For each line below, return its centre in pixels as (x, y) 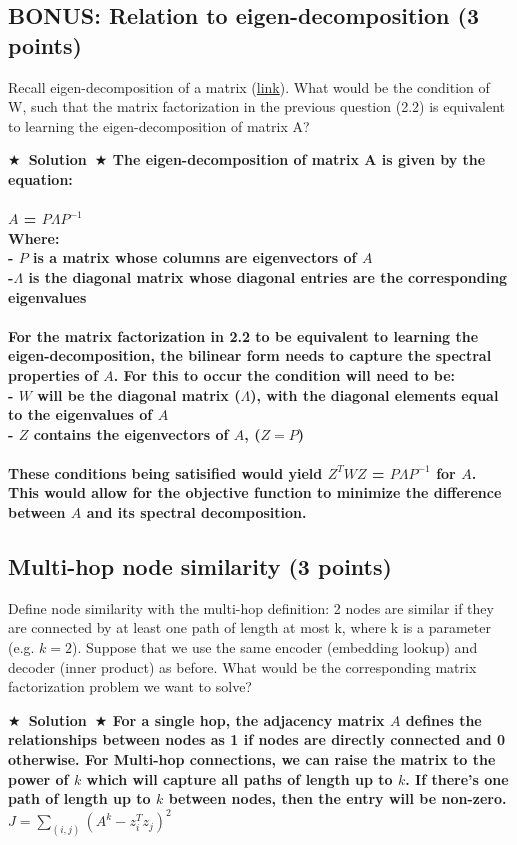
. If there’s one (457, 778)
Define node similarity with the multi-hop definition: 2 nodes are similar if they (251, 607)
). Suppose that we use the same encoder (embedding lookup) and (275, 647)
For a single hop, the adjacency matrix (248, 719)
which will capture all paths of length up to (239, 778)
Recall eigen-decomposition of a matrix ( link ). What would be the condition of (249, 86)
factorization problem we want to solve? (130, 686)
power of (38, 778)
